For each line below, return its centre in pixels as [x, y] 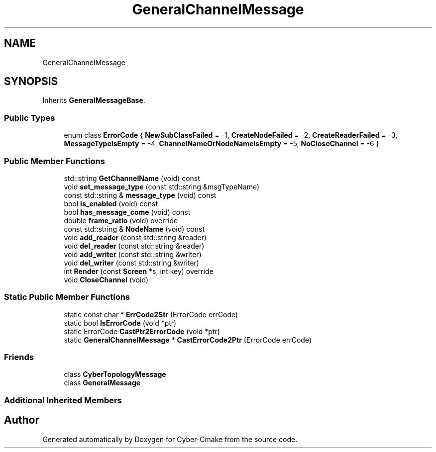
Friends [19, 357]
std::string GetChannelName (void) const [132, 178]
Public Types [30, 118]
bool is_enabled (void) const [111, 203]
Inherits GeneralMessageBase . [94, 100]
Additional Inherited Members [63, 400]
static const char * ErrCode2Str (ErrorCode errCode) [151, 314]
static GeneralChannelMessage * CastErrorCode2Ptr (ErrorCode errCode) [188, 340]
